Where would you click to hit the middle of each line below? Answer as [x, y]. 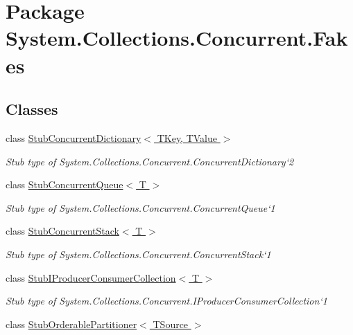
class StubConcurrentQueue [64, 184]
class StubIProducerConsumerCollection [91, 277]
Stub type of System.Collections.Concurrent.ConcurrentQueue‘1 [140, 207]
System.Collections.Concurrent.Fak [177, 38]
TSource [171, 324]
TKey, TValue [187, 137]
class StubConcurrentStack [62, 231]
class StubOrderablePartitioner [71, 324]
